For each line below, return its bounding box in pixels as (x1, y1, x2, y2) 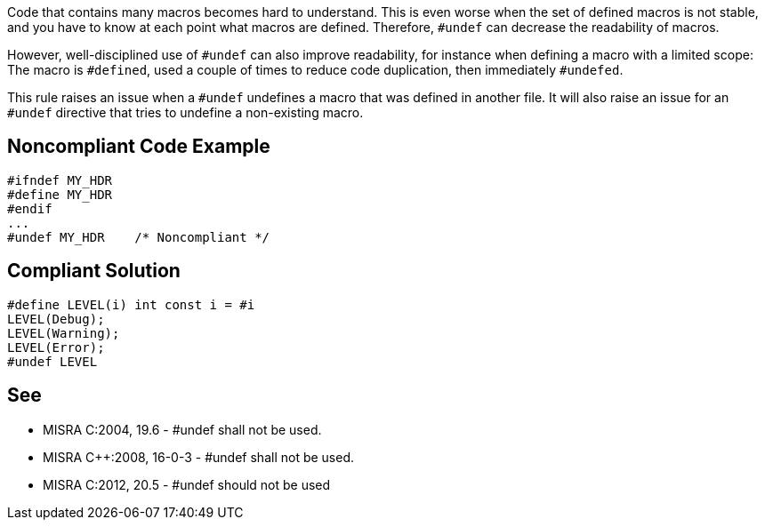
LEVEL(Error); (7, 339, 105, 355)
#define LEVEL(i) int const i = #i (7, 297, 255, 312)
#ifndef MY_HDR (7, 172, 113, 188)
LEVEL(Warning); (7, 325, 120, 340)
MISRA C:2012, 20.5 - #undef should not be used (43, 476, 331, 492)
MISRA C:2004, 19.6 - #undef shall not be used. (43, 421, 322, 437)
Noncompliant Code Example (7, 135, 270, 158)
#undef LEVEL (7, 354, 98, 369)
